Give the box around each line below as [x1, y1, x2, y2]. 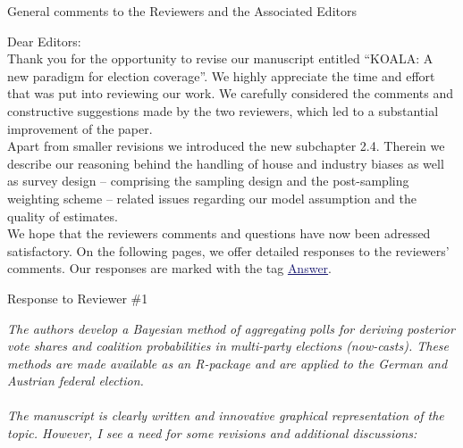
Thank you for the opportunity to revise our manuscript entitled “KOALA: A [7, 49, 434, 68]
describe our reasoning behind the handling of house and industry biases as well [7, 153, 444, 172]
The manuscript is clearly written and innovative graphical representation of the [7, 406, 444, 425]
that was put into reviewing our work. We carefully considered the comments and [7, 84, 453, 103]
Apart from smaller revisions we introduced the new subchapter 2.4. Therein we [7, 137, 445, 155]
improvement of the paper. [7, 119, 153, 137]
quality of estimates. [7, 206, 118, 225]
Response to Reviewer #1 [7, 288, 148, 307]
